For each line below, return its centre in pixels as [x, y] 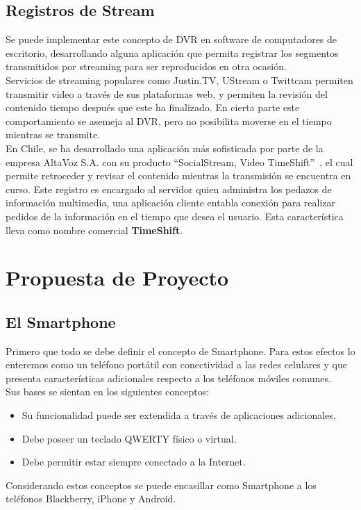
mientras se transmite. [53, 134]
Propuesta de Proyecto [117, 278]
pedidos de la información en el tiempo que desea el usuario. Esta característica [175, 216]
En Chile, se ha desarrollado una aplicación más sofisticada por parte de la [165, 148]
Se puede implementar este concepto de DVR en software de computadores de [171, 39]
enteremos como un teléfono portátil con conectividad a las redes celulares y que [176, 364]
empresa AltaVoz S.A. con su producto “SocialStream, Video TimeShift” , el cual [179, 162]
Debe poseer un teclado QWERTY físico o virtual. [129, 438]
